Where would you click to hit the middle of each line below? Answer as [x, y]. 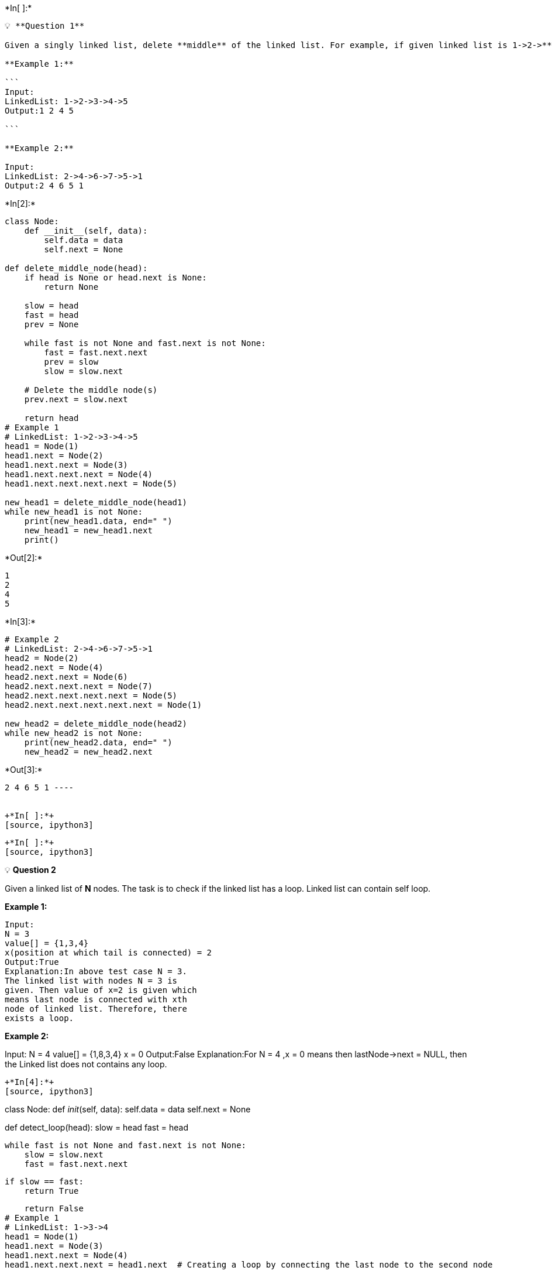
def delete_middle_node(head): [76, 268]
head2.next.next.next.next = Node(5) [91, 696]
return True [51, 1191]
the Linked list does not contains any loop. [86, 1064]
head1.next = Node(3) [54, 1246]
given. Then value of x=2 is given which [101, 990]
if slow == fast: [44, 1181]
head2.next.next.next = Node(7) [79, 686]
